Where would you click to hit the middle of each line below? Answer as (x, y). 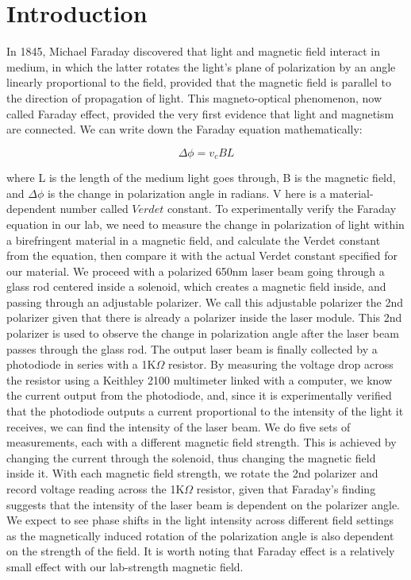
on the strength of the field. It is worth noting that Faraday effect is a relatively (201, 551)
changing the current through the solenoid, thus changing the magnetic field (191, 457)
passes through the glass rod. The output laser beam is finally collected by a (192, 348)
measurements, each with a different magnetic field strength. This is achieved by (202, 442)
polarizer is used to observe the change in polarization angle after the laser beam (203, 333)
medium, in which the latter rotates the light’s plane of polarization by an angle (201, 66)
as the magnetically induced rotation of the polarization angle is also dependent (200, 535)
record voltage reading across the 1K (96, 489)
